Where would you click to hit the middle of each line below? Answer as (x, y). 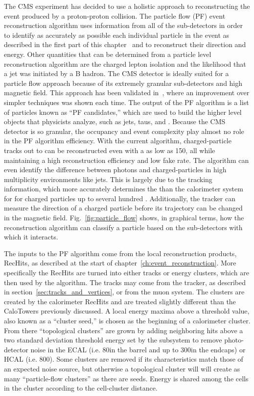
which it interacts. (31, 237)
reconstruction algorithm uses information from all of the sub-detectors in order (123, 25)
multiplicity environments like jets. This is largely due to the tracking (108, 179)
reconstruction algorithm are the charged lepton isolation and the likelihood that (125, 64)
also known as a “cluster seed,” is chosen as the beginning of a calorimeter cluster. (127, 320)
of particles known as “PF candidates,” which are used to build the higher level (123, 112)
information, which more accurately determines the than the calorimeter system (124, 189)
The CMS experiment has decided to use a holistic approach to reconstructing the (127, 6)
